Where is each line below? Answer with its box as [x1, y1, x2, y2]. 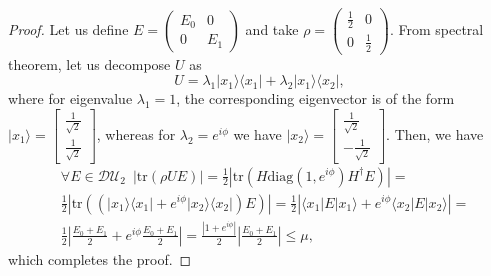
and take [245, 18, 299, 39]
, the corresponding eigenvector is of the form [176, 88, 455, 109]
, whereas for [96, 123, 176, 144]
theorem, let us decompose [8, 53, 171, 74]
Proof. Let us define [8, 18, 129, 39]
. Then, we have [386, 123, 484, 144]
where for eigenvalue [8, 88, 133, 109]
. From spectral [389, 18, 484, 39]
